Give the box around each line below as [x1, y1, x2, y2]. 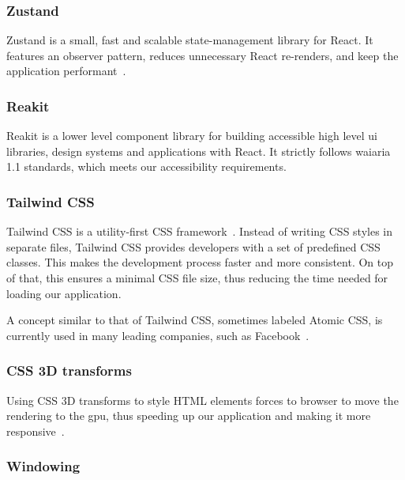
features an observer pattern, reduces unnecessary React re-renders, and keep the [6, 47, 399, 63]
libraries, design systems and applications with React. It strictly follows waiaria [6, 142, 391, 159]
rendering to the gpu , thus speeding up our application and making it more [6, 407, 371, 424]
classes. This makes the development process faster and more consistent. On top [6, 254, 394, 270]
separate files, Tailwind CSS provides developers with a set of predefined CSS [6, 238, 381, 255]
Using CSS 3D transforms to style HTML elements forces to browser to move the [6, 391, 399, 408]
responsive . [6, 422, 65, 439]
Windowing [6, 456, 81, 476]
